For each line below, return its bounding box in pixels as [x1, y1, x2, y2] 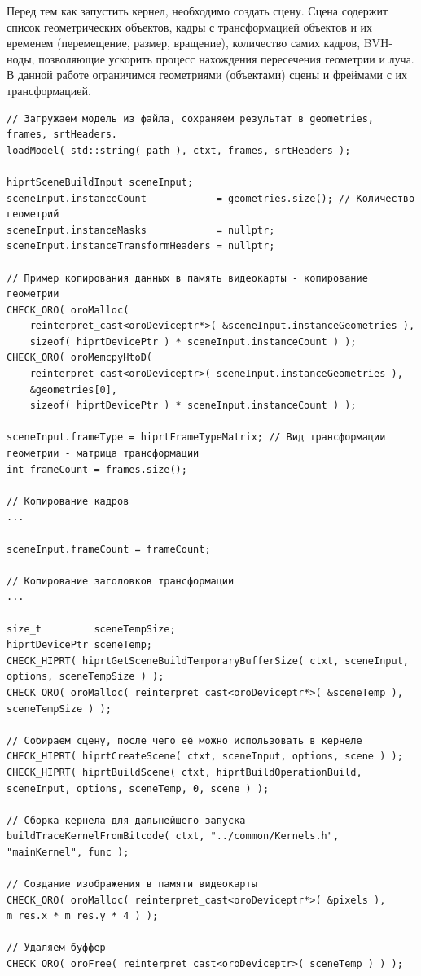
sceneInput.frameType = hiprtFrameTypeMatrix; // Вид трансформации [7, 431, 386, 444]
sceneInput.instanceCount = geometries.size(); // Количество [7, 192, 415, 204]
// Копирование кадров [7, 495, 129, 507]
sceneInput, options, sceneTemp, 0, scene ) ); [7, 782, 270, 794]
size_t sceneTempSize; [7, 623, 176, 635]
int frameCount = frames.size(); [7, 463, 187, 475]
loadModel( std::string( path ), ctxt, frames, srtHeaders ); [7, 144, 351, 156]
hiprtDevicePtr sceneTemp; [7, 639, 152, 651]
